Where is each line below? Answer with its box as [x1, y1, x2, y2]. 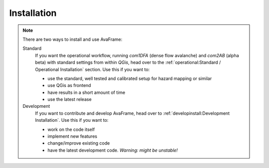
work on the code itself [47, 126, 95, 132]
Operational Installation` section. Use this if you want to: [35, 66, 150, 72]
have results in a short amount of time [47, 89, 126, 95]
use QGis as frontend [47, 83, 92, 88]
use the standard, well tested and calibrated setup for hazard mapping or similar [47, 75, 212, 82]
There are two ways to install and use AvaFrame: [22, 36, 123, 42]
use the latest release [47, 96, 92, 102]
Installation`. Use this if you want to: [35, 117, 109, 123]
